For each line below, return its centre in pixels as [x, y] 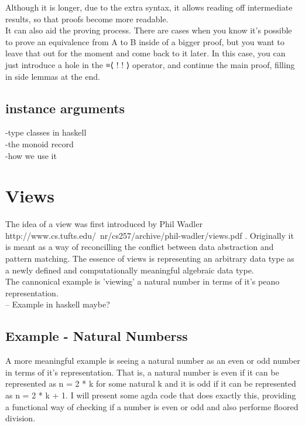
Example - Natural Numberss [97, 336]
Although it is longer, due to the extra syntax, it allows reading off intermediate [149, 7]
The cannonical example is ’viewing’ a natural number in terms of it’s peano [143, 281]
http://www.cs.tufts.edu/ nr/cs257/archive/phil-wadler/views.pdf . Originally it [150, 235]
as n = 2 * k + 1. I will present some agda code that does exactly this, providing [151, 395]
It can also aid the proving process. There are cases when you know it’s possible [149, 30]
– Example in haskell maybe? [58, 304]
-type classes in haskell [46, 132]
